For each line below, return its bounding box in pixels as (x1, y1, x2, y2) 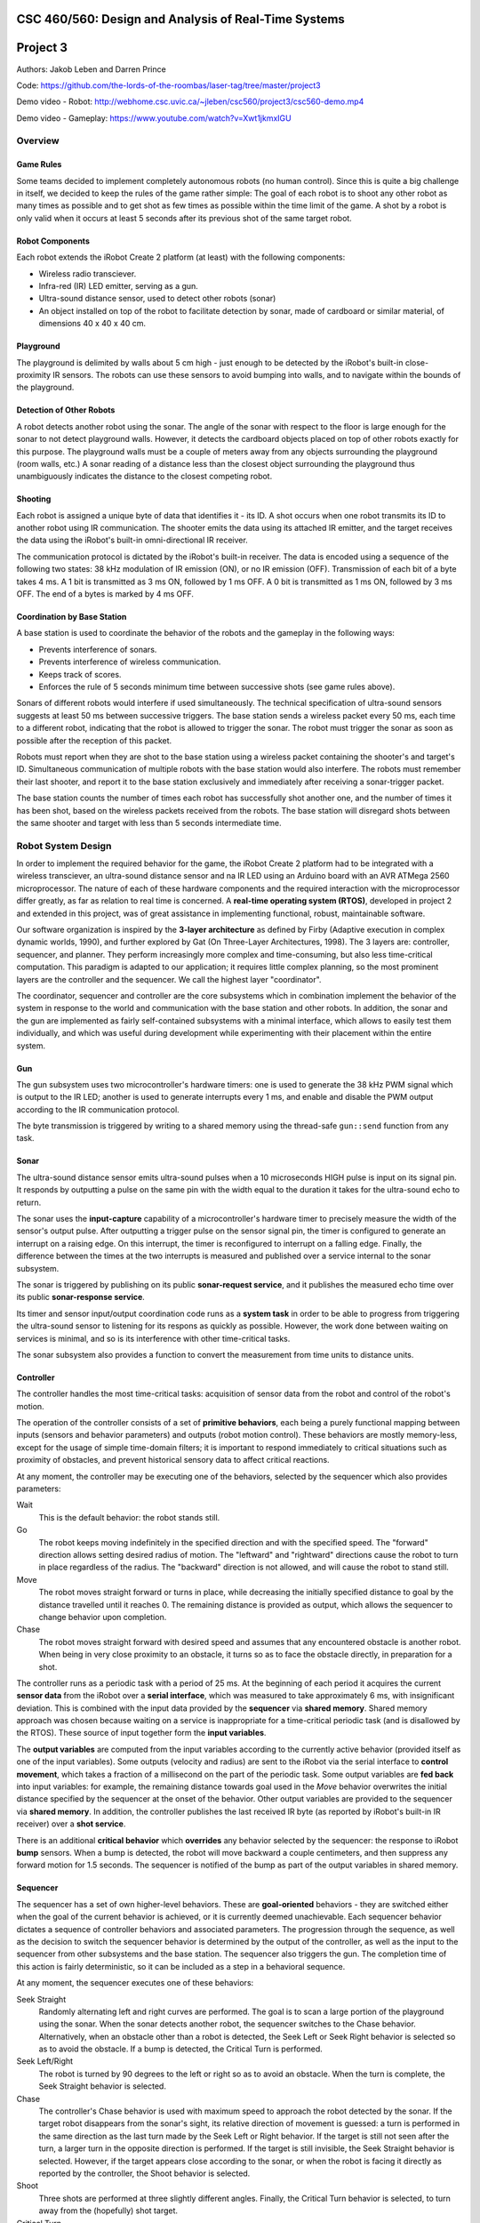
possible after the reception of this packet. (16, 734, 172, 746)
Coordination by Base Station (16, 612, 127, 622)
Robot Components (16, 236, 91, 246)
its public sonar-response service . (16, 1292, 146, 1303)
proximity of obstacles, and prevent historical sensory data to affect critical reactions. (16, 1455, 330, 1465)
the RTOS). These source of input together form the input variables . (16, 1728, 267, 1738)
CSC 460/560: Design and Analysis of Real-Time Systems (16, 12, 346, 27)
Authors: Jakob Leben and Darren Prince (16, 63, 166, 75)
